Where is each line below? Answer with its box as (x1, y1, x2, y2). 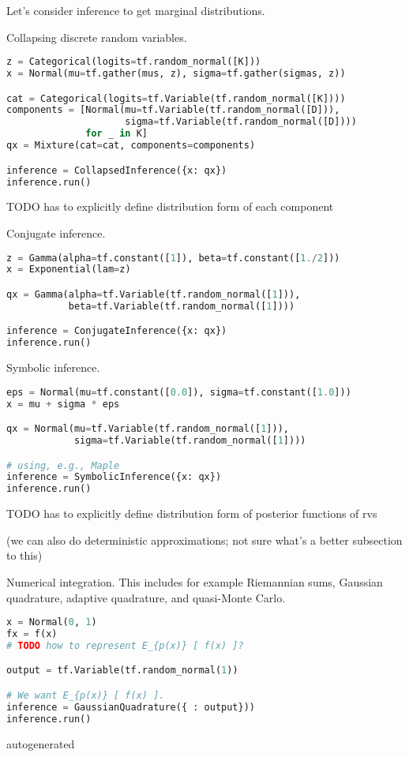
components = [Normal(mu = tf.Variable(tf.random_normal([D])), (6, 104, 340, 116)
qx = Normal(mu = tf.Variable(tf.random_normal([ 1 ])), (6, 423, 289, 435)
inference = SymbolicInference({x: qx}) (6, 471, 222, 483)
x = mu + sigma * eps (6, 398, 120, 410)
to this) (6, 547, 43, 564)
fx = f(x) (6, 628, 58, 639)
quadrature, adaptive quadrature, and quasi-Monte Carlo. (6, 589, 286, 605)
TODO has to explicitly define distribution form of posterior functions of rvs (6, 505, 377, 522)
